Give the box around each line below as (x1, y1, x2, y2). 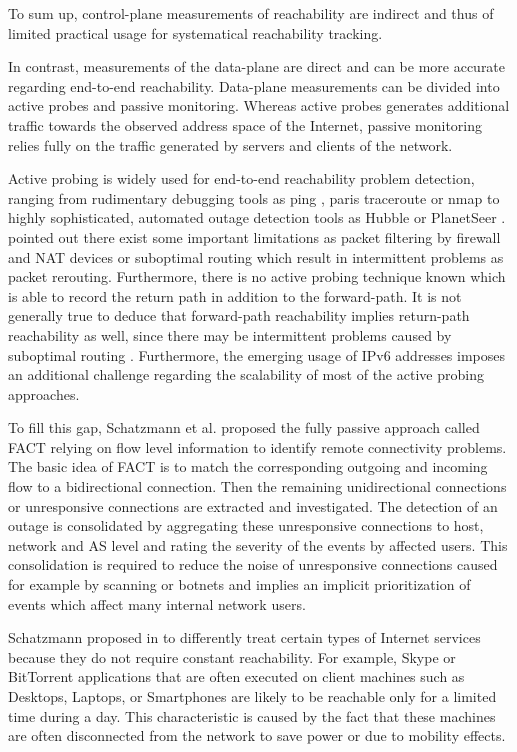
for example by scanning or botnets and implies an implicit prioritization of (8, 574, 471, 595)
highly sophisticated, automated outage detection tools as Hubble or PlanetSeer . (8, 207, 506, 228)
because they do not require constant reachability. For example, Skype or (8, 646, 456, 667)
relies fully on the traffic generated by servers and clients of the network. (8, 134, 453, 155)
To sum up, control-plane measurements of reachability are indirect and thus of (8, 3, 494, 23)
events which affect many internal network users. (8, 593, 306, 614)
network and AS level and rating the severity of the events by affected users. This (8, 534, 508, 555)
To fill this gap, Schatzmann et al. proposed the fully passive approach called (8, 417, 480, 438)
